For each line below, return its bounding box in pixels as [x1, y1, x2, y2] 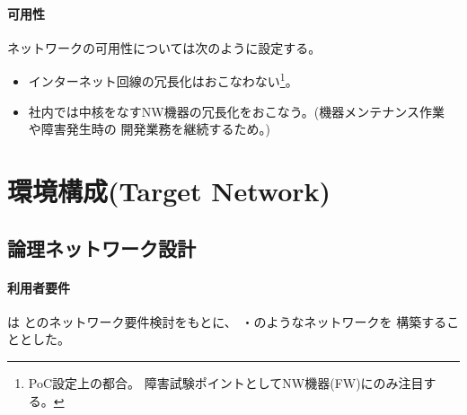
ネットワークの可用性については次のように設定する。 [7, 38, 322, 57]
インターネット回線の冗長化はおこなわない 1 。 [28, 69, 298, 91]
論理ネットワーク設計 [7, 234, 196, 261]
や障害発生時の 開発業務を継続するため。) [28, 119, 270, 138]
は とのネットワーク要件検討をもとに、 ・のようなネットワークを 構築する [7, 312, 447, 331]
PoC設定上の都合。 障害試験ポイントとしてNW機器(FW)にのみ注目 [28, 373, 424, 392]
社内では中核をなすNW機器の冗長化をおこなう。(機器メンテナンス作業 [28, 102, 445, 120]
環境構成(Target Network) [7, 172, 331, 209]
